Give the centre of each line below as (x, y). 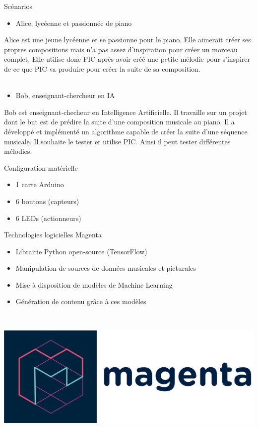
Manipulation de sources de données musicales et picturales (106, 268)
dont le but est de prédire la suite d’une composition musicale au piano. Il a (119, 122)
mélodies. (18, 151)
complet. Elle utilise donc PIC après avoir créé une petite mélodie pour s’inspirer (127, 59)
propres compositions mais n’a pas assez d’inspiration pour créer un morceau (121, 49)
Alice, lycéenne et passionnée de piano (74, 23)
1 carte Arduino (40, 184)
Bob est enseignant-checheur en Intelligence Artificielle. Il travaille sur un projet (126, 112)
